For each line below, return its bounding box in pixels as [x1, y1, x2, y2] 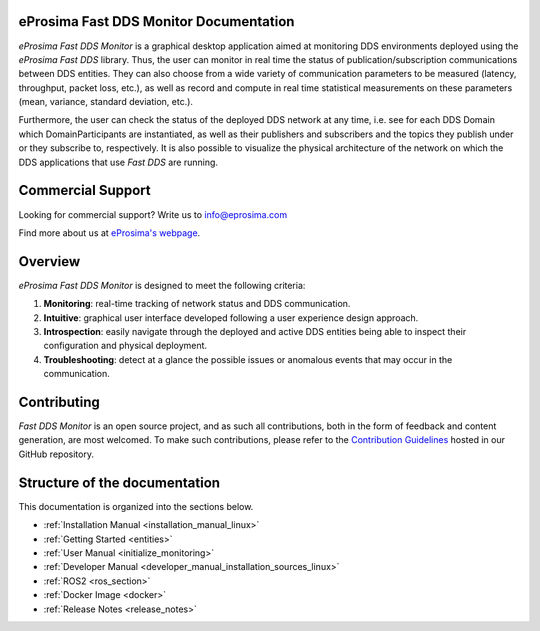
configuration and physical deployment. [43, 340, 208, 352]
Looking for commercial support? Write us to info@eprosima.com [18, 208, 288, 220]
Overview [18, 253, 81, 270]
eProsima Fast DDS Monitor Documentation [18, 13, 295, 30]
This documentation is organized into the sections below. [18, 500, 254, 512]
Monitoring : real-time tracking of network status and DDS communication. [43, 298, 351, 310]
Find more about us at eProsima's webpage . [18, 226, 201, 239]
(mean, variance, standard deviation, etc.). [18, 96, 194, 108]
